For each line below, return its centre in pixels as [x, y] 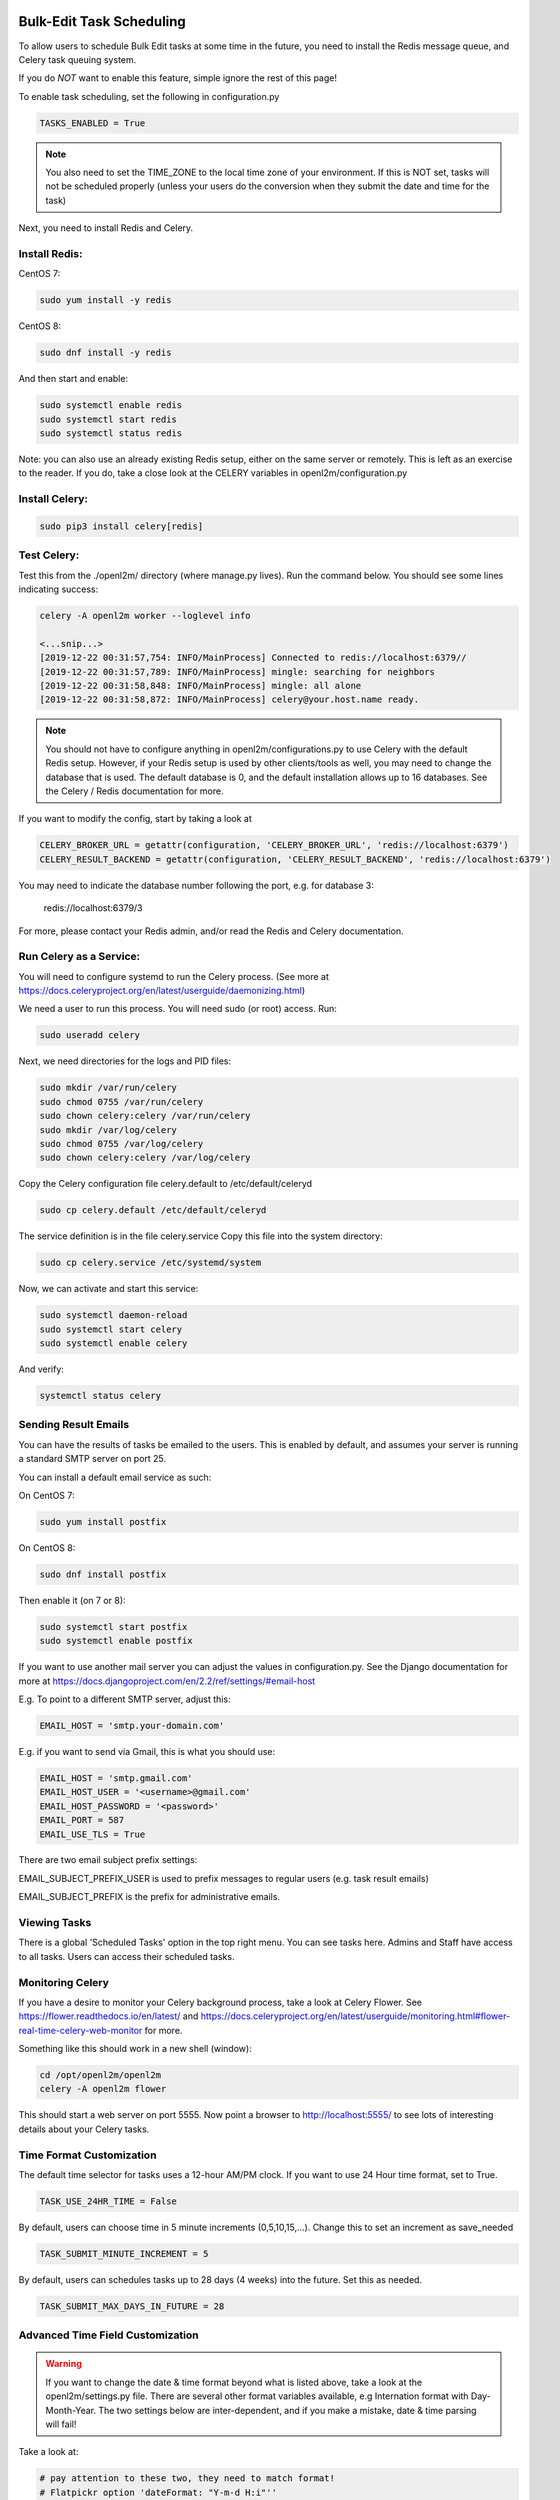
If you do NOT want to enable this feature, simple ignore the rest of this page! [177, 78]
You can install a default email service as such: [115, 1477]
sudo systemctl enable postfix [116, 1641]
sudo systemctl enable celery [113, 1343]
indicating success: [58, 589]
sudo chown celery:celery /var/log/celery [145, 1158]
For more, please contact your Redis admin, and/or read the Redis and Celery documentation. [211, 931]
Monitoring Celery [64, 1982]
